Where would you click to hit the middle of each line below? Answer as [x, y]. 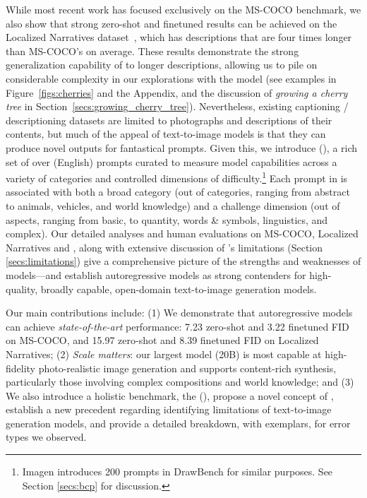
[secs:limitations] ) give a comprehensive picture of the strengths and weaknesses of [183, 261]
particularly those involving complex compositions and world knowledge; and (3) [180, 382]
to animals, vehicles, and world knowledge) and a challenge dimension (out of [173, 205]
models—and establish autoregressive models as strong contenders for [156, 274]
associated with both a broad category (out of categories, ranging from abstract [178, 192]
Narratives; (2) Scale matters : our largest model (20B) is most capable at [164, 354]
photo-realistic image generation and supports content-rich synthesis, [187, 368]
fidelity [21, 368]
